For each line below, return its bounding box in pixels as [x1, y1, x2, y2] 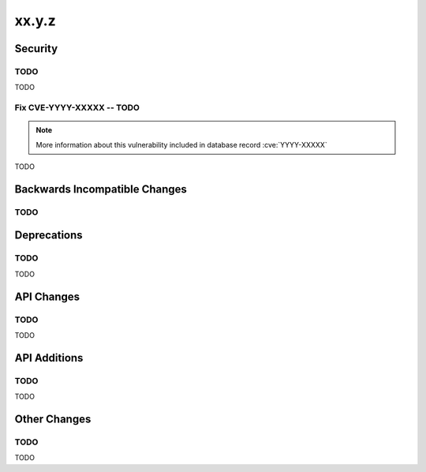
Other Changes [14, 412, 92, 425]
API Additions [14, 351, 84, 365]
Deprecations [14, 229, 83, 242]
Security [14, 42, 58, 55]
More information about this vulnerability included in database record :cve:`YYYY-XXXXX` [35, 140, 327, 149]
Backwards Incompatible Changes [14, 182, 187, 196]
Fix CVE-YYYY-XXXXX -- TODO [14, 103, 140, 114]
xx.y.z [14, 12, 57, 29]
